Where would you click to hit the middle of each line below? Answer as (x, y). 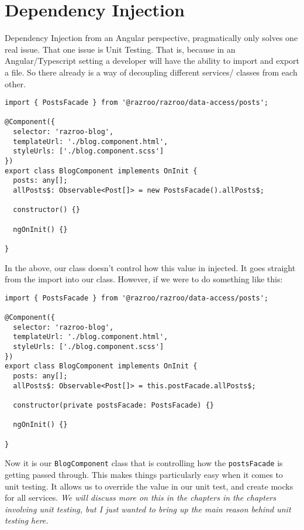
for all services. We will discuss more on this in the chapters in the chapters (140, 497)
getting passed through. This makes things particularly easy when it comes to (144, 474)
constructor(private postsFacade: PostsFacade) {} (113, 405)
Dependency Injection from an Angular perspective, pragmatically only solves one (151, 38)
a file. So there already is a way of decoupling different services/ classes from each (151, 72)
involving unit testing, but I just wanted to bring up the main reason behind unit (148, 509)
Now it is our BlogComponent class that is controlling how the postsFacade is (144, 463)
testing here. (27, 520)
